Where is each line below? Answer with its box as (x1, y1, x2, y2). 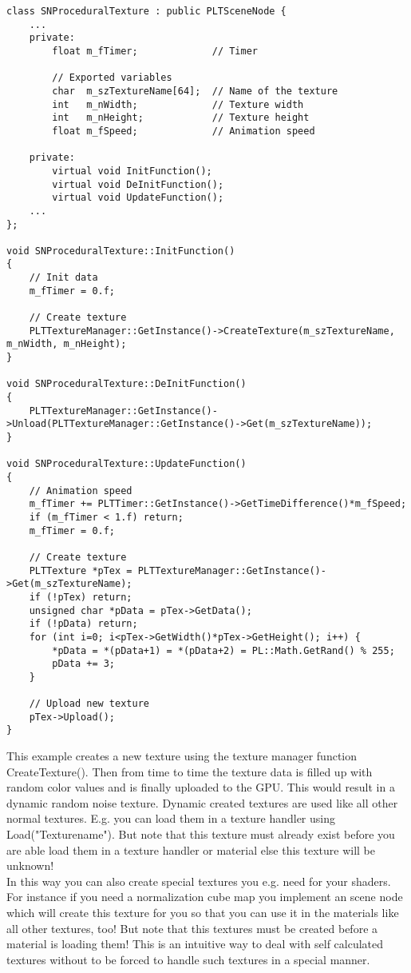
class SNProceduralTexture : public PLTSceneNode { (6, 6, 287, 17)
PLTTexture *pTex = (29, 564, 132, 576)
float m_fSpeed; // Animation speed (52, 125, 315, 137)
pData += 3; (52, 658, 116, 670)
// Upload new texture (29, 698, 149, 710)
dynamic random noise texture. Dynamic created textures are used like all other (6, 794, 398, 811)
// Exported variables (52, 72, 172, 84)
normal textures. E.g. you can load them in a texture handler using (6, 810, 335, 827)
